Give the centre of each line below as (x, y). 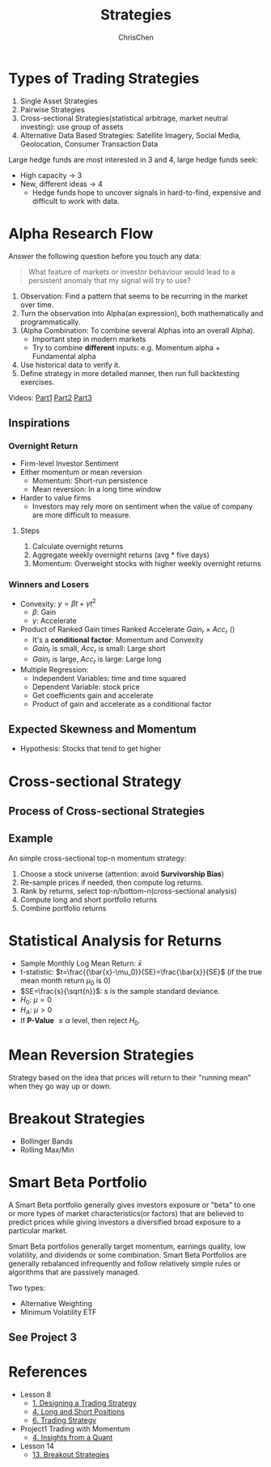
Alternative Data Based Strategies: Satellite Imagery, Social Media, (130, 135)
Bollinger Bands (47, 1141)
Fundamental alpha (64, 356)
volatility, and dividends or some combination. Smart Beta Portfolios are (127, 1254)
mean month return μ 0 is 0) (66, 981)
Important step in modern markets (89, 339)
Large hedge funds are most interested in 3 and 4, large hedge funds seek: (133, 159)
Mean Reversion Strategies (101, 1055)
